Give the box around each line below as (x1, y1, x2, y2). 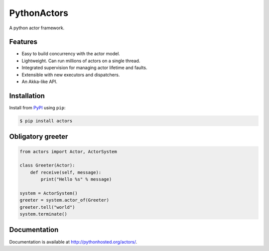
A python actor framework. (9, 25, 65, 31)
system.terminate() (19, 211, 67, 217)
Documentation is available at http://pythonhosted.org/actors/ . (9, 239, 137, 245)
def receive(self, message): (30, 169, 102, 175)
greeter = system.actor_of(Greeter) (19, 197, 110, 203)
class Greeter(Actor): (19, 163, 75, 168)
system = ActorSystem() (19, 190, 78, 196)
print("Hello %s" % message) (40, 176, 112, 182)
